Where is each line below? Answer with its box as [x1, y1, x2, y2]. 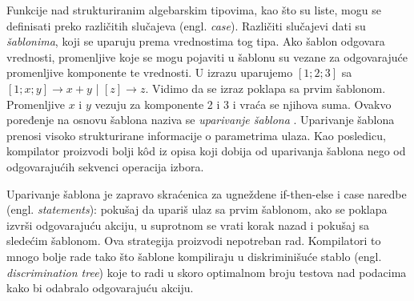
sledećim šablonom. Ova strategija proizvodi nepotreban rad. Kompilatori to [6, 232, 381, 249]
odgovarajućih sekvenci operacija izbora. [6, 158, 204, 175]
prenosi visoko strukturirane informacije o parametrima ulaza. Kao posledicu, [6, 126, 386, 143]
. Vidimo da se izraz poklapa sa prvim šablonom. [145, 79, 386, 96]
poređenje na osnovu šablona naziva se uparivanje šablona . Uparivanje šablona [6, 111, 395, 128]
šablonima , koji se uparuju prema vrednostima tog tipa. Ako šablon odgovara [6, 33, 385, 50]
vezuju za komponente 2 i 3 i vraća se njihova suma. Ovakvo [94, 95, 392, 112]
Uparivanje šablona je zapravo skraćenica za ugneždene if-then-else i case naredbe [6, 185, 407, 202]
